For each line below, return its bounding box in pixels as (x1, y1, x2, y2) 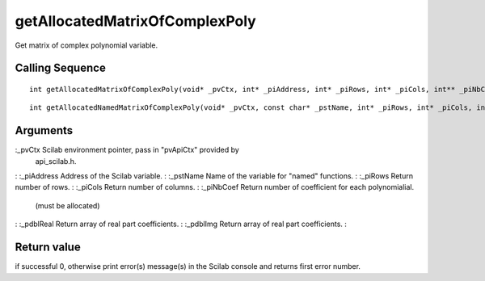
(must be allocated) (35, 200, 100, 210)
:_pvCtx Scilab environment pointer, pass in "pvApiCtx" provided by (15, 145, 240, 155)
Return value (15, 241, 81, 254)
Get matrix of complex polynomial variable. (15, 40, 158, 50)
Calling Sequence (15, 61, 107, 75)
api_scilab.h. (35, 156, 77, 166)
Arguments (15, 124, 74, 137)
